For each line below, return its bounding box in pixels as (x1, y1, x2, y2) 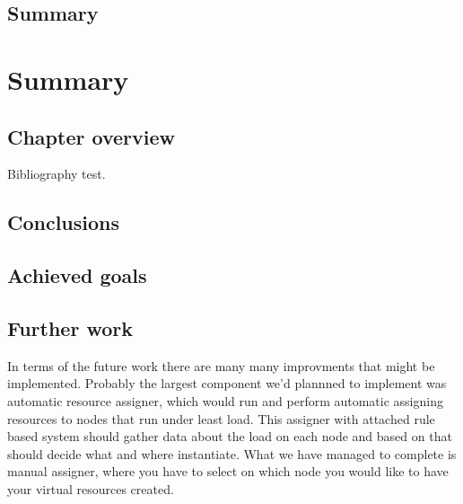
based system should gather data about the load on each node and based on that (7, 427, 452, 446)
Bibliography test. (7, 164, 106, 183)
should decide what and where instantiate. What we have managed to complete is (7, 444, 457, 463)
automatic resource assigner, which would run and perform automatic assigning (7, 391, 443, 410)
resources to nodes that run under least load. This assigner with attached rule (7, 409, 435, 428)
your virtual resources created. (7, 479, 174, 498)
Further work (7, 314, 133, 341)
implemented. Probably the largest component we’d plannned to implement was (7, 374, 447, 393)
